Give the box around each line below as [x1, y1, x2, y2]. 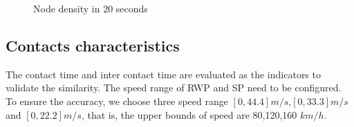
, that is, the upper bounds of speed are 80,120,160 [81, 107, 297, 122]
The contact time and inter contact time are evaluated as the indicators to [6, 67, 321, 81]
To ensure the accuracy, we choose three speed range [6, 93, 228, 108]
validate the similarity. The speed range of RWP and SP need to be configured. [6, 80, 342, 95]
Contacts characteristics [6, 34, 180, 56]
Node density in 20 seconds [33, 1, 148, 15]
